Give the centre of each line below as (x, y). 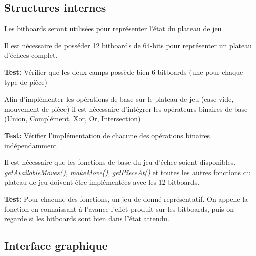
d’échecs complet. (31, 55)
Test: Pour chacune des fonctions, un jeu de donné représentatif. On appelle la (126, 198)
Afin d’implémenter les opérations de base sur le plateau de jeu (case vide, (119, 99)
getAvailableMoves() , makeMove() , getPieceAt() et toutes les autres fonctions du (128, 172)
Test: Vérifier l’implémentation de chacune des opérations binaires (107, 135)
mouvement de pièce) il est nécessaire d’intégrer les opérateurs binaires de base (126, 108)
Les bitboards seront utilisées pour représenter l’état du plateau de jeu (113, 28)
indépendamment (31, 145)
